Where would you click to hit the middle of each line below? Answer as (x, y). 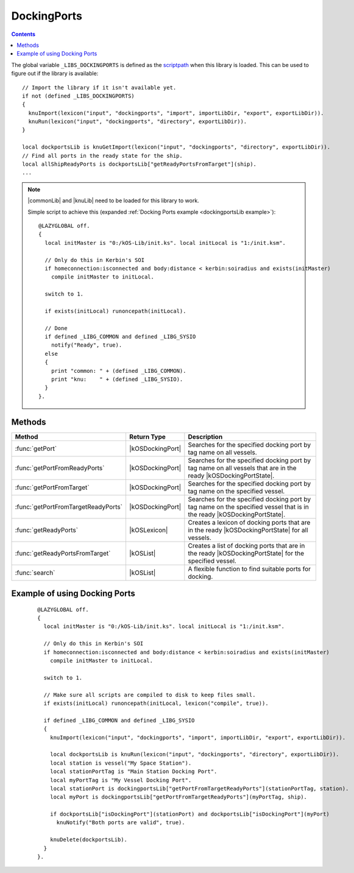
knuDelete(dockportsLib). (89, 840)
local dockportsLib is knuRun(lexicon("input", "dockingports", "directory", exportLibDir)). (194, 755)
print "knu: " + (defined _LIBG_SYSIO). (117, 379)
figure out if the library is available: (55, 74)
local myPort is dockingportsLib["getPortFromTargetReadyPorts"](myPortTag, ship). (179, 797)
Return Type (147, 437)
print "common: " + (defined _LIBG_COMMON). (119, 371)
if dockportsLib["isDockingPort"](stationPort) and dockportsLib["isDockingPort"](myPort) (190, 814)
